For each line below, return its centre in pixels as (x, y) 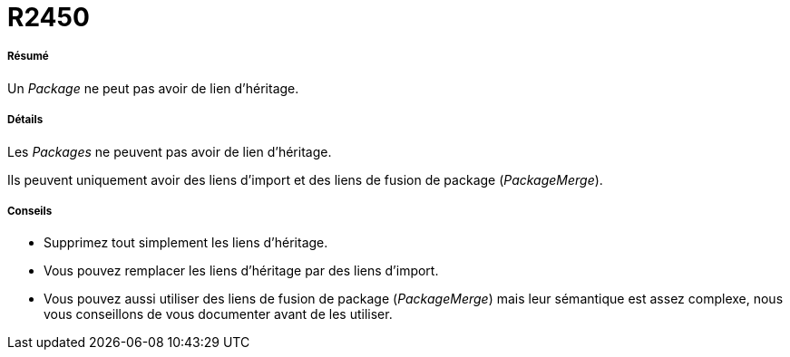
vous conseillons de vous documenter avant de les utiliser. (218, 314)
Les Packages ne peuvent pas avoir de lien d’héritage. (170, 151)
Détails (25, 120)
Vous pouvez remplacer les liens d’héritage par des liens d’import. (241, 271)
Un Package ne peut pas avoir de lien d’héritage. (153, 88)
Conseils (30, 211)
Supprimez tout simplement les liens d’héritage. (186, 243)
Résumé (28, 57)
